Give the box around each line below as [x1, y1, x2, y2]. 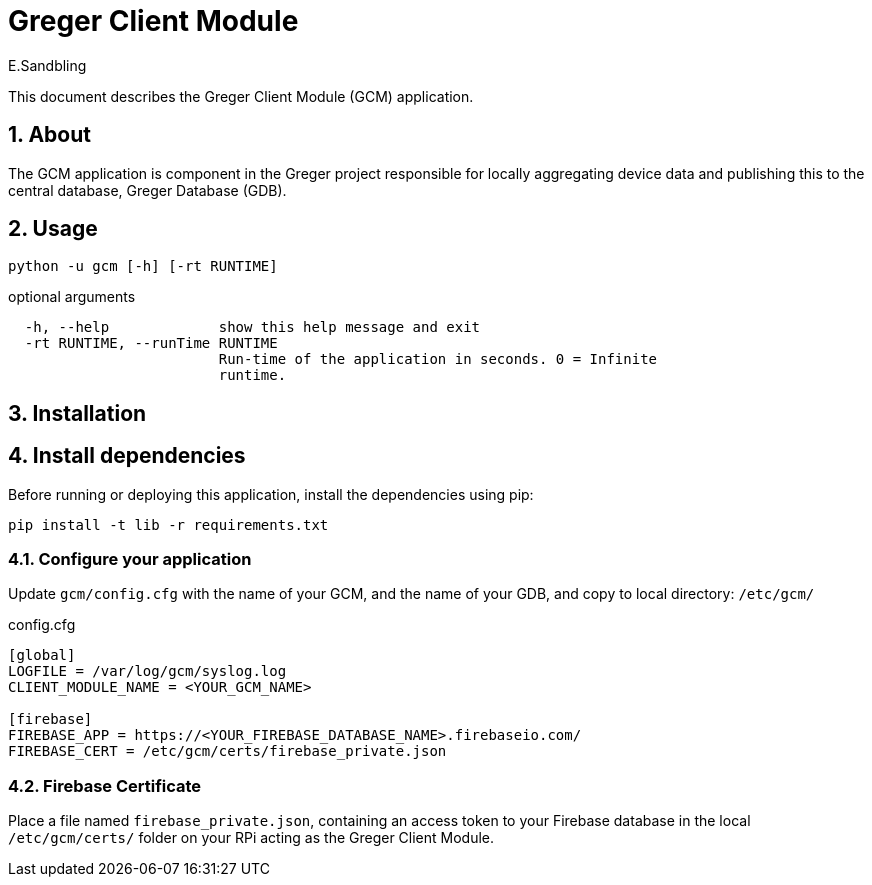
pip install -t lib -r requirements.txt [8, 516, 329, 533]
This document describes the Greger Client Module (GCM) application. [8, 87, 474, 105]
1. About [8, 122, 91, 148]
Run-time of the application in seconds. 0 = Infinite [218, 351, 658, 368]
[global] [8, 647, 76, 664]
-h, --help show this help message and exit [24, 319, 481, 336]
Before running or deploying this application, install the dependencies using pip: [8, 485, 534, 503]
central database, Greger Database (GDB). [8, 181, 287, 199]
